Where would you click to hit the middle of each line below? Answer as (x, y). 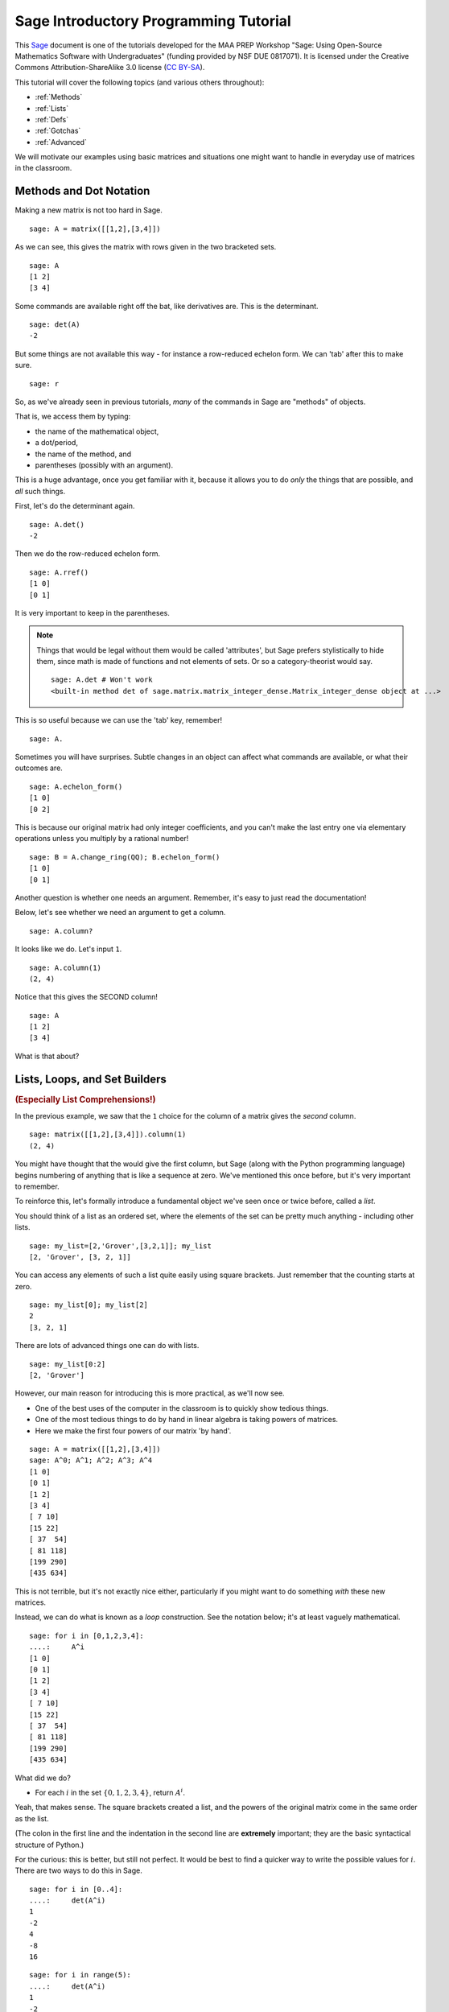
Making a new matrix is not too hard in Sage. (89, 210)
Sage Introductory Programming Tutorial (153, 21)
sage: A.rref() (59, 572)
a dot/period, (56, 443)
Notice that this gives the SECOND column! (87, 997)
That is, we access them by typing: (73, 416)
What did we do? (43, 1778)
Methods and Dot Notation (82, 191)
